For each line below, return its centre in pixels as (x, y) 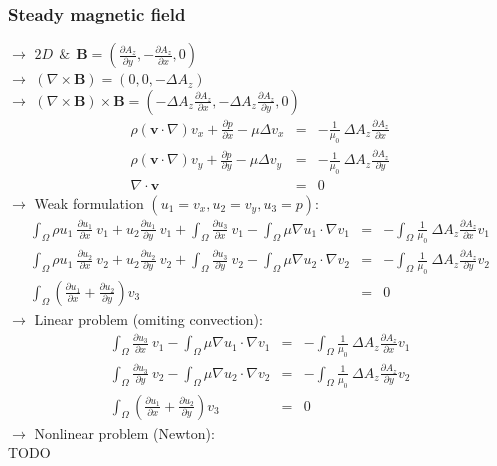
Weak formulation (89, 202)
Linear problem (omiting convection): (148, 319)
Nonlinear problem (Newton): (124, 432)
